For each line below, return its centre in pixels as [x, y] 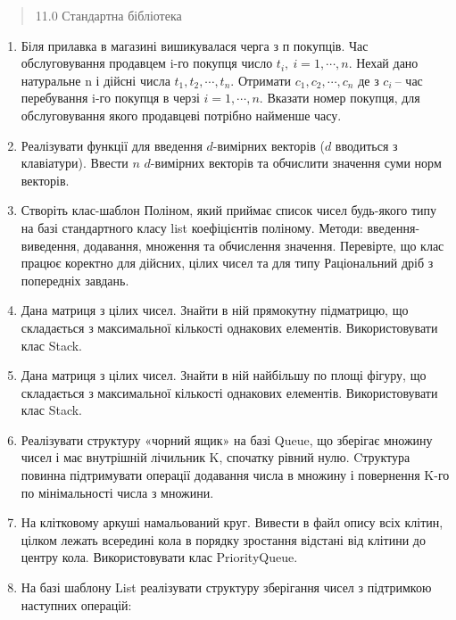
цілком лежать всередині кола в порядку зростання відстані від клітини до [223, 539]
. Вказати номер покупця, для [340, 98]
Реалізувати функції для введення [112, 145]
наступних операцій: [76, 604]
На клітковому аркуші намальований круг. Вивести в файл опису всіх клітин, [232, 522]
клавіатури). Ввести [75, 163]
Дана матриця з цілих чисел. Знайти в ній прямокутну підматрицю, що [215, 310]
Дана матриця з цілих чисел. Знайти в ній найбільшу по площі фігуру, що [224, 375]
